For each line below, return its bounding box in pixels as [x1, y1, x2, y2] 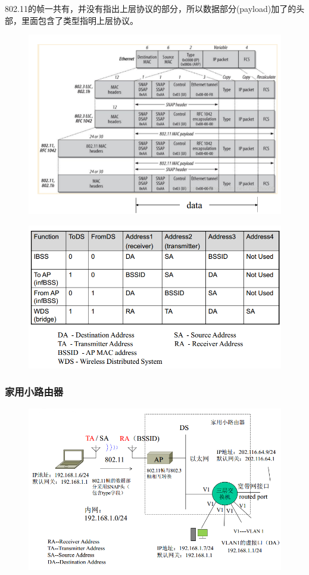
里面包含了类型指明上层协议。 [21, 14, 138, 26]
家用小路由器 [5, 384, 64, 399]
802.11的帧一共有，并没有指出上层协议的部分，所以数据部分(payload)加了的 [5, 2, 296, 14]
